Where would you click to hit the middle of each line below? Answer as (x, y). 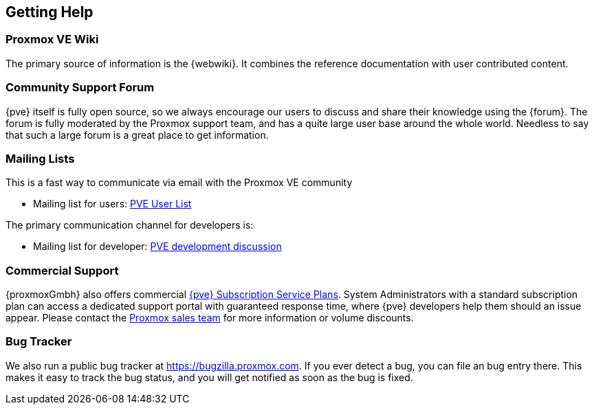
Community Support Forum (80, 88)
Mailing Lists (40, 158)
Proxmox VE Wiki (52, 39)
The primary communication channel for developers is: (130, 225)
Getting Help (49, 12)
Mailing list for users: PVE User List (112, 204)
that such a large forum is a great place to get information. (137, 135)
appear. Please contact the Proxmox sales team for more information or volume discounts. (210, 318)
